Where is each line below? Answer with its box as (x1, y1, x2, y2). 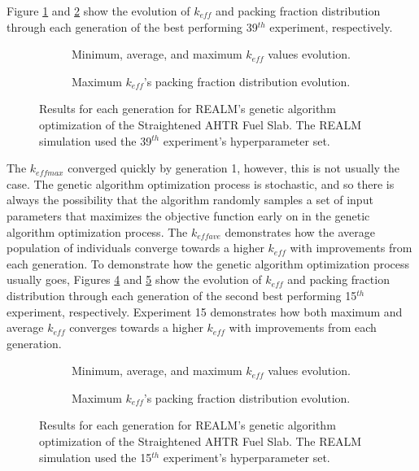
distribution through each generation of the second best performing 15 (7, 286, 357, 303)
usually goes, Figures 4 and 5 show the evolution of (7, 271, 262, 288)
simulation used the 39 (39, 132, 152, 149)
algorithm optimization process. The (7, 223, 188, 240)
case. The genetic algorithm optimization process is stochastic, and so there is (7, 175, 395, 192)
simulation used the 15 (39, 448, 152, 465)
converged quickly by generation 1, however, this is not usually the (68, 159, 400, 177)
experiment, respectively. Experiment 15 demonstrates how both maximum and (7, 303, 403, 320)
